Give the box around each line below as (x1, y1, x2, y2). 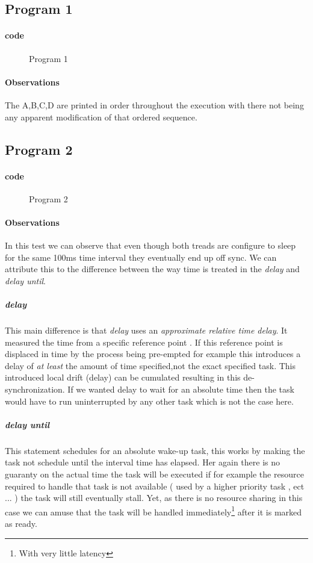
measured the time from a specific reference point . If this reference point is (5, 335, 283, 348)
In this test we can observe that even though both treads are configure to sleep (5, 239, 296, 252)
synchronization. (5, 383, 65, 396)
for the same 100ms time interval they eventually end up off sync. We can (5, 250, 277, 263)
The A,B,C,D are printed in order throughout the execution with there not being (5, 98, 304, 111)
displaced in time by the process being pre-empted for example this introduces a (5, 347, 301, 360)
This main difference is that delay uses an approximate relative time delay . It (5, 324, 288, 337)
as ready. (5, 517, 37, 529)
